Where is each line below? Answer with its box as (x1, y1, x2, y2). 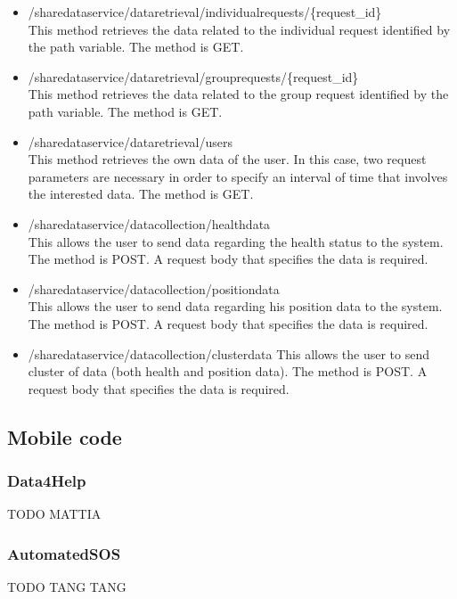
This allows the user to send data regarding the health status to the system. (28, 232, 444, 250)
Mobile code (7, 423, 122, 450)
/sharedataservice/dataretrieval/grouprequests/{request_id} (28, 67, 359, 86)
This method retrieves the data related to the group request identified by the (28, 85, 449, 103)
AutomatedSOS (7, 542, 121, 564)
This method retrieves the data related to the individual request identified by (28, 20, 451, 38)
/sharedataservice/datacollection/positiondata (28, 279, 280, 298)
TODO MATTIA (7, 505, 102, 523)
